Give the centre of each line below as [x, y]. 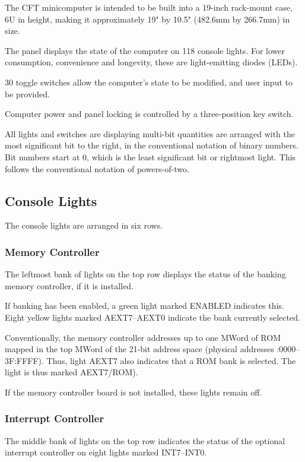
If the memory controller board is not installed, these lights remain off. [134, 392]
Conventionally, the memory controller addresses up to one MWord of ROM [143, 337]
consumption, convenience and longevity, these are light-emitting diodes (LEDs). [151, 62]
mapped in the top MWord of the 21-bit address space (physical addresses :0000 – [152, 349]
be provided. [27, 94]
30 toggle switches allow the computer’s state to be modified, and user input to [149, 82]
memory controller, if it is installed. [69, 285]
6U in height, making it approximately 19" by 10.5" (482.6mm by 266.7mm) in [147, 19]
